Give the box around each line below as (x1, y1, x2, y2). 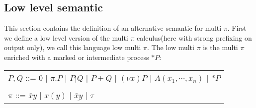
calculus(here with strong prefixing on (137, 32, 252, 43)
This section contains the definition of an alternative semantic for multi (4, 23, 222, 33)
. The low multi (147, 42, 194, 53)
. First (227, 23, 247, 33)
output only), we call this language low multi (4, 42, 141, 53)
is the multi (203, 42, 238, 53)
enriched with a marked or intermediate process (4, 52, 149, 62)
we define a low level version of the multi (4, 32, 128, 43)
